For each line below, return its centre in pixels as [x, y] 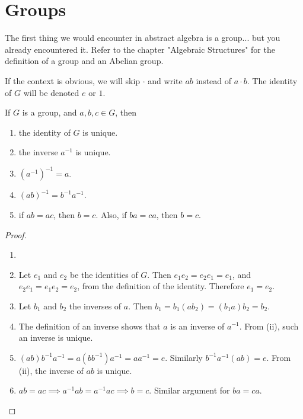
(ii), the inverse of [51, 370]
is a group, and [50, 112]
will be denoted [51, 92]
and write [165, 80]
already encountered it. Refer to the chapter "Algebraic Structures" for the [140, 49]
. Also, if [111, 214]
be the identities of [104, 274]
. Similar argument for [189, 390]
